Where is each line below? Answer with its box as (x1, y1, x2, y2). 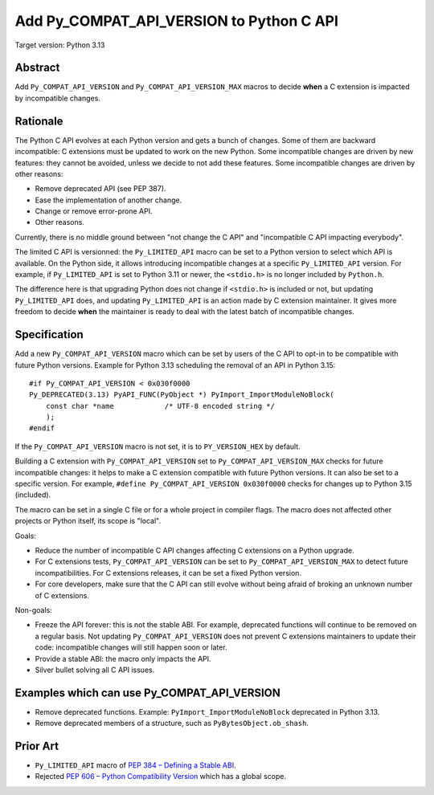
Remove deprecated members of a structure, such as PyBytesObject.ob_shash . (35, 719, 309, 728)
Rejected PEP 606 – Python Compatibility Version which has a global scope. (35, 772, 287, 781)
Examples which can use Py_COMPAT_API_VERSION (14, 686, 281, 699)
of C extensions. (35, 590, 90, 600)
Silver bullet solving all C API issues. (35, 665, 155, 675)
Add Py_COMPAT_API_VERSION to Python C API (14, 12, 339, 30)
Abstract (14, 61, 60, 75)
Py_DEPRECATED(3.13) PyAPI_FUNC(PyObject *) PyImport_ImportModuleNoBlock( (29, 390, 334, 399)
